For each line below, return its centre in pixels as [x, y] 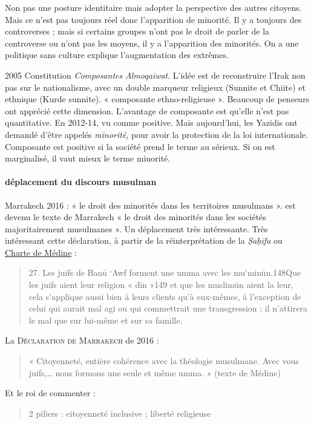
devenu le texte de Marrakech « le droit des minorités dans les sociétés [136, 217]
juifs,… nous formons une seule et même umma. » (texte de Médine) [155, 372]
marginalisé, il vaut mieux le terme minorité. [88, 158]
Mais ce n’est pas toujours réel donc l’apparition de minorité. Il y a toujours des [153, 19]
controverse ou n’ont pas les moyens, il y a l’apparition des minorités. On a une [152, 43]
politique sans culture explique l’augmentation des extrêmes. [117, 55]
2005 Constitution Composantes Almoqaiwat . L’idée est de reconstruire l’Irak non [155, 75]
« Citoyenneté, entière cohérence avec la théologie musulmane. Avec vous [164, 361]
